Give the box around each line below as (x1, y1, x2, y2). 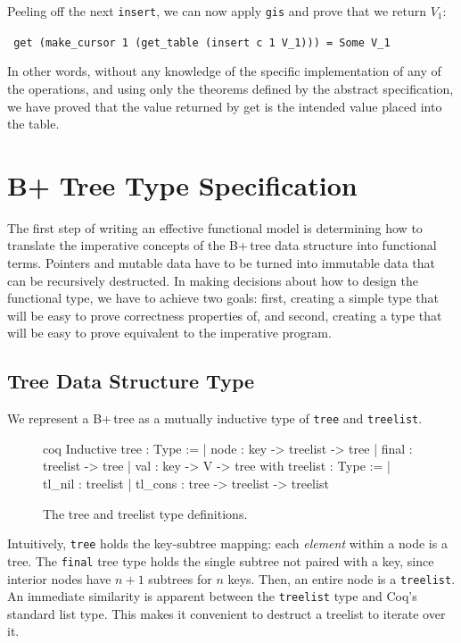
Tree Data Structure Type (7, 367, 255, 395)
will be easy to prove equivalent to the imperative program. (7, 323, 332, 342)
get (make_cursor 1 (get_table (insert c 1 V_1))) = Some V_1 (13, 36, 391, 49)
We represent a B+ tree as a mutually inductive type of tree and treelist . (7, 409, 423, 428)
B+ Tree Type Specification (7, 166, 358, 203)
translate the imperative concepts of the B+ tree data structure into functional (7, 236, 437, 255)
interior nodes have (7, 569, 111, 588)
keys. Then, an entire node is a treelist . (227, 569, 456, 588)
